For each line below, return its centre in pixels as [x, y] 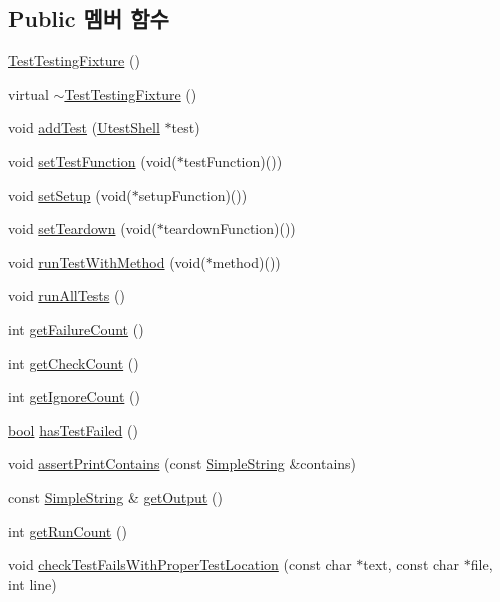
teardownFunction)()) [229, 228]
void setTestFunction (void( [92, 160]
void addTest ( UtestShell [84, 127]
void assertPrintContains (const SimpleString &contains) [182, 463]
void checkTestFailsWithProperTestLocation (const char [180, 564]
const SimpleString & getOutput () [115, 496]
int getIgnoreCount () [74, 396]
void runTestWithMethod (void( [107, 261]
